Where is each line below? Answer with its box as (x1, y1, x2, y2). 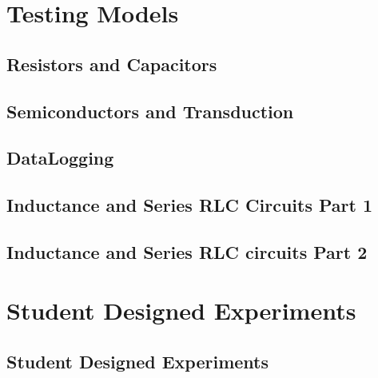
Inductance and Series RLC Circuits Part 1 (6, 193, 373, 217)
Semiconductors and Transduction (6, 98, 294, 123)
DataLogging (6, 145, 114, 170)
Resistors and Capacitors (6, 51, 217, 76)
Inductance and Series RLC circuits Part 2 (6, 239, 368, 264)
